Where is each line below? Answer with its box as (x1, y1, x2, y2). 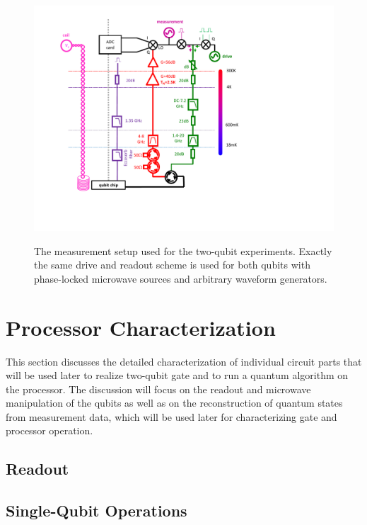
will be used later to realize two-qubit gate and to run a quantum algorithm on (6, 368, 349, 383)
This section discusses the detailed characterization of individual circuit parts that (6, 354, 362, 368)
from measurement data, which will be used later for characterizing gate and (6, 409, 337, 424)
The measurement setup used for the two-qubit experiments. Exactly (34, 243, 332, 258)
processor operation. (6, 423, 93, 438)
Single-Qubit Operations (6, 499, 187, 521)
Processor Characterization (6, 312, 276, 341)
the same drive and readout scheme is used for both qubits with (34, 257, 310, 272)
